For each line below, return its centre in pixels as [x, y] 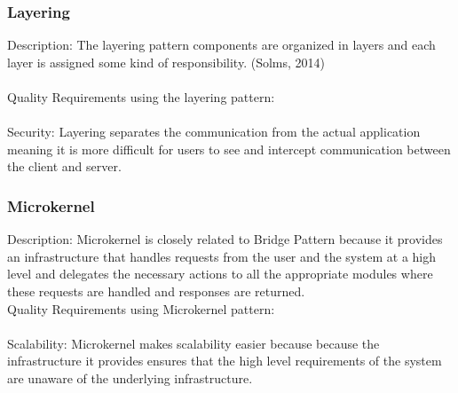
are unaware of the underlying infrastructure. [130, 377]
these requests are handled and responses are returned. [156, 291]
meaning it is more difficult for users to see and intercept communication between [229, 149]
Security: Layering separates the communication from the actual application [214, 132]
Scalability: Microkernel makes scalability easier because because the [193, 343]
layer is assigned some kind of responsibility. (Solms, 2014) [166, 62]
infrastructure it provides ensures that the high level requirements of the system [225, 361]
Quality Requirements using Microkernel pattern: [141, 308]
